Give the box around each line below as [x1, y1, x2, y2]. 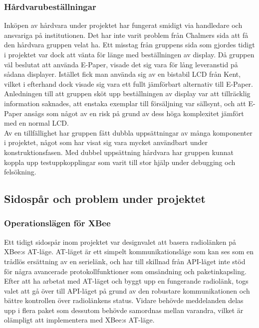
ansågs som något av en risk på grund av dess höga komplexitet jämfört [24, 108, 244, 118]
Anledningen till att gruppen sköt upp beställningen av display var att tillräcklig [4, 88, 251, 99]
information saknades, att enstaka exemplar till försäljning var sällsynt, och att [4, 98, 246, 108]
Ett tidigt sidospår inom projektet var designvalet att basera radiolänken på [4, 236, 237, 247]
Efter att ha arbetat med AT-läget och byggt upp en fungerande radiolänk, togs [4, 276, 249, 286]
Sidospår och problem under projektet [4, 191, 206, 206]
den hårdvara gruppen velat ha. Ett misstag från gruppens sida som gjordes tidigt [4, 39, 255, 50]
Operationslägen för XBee [4, 217, 111, 229]
